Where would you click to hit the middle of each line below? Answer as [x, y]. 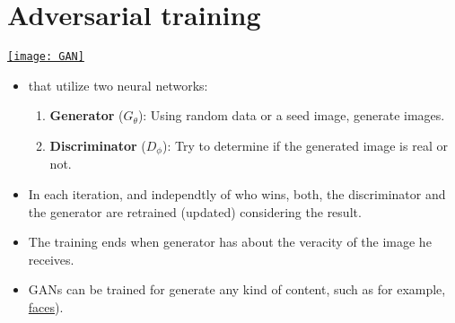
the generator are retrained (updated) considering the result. [195, 211]
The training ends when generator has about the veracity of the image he [230, 242]
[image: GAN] [46, 57]
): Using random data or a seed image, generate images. [291, 115]
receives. [51, 259]
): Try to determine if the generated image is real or [305, 145]
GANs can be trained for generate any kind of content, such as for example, [237, 289]
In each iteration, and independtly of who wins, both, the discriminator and [237, 194]
